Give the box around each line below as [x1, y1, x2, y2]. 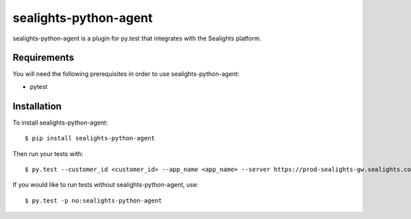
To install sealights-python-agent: [12, 118, 108, 127]
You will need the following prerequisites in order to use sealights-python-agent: [12, 70, 240, 78]
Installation [12, 100, 62, 112]
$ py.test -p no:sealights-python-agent [25, 196, 162, 205]
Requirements [12, 52, 75, 64]
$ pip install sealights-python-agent [25, 134, 155, 142]
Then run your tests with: [12, 149, 84, 157]
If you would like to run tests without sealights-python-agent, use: [12, 181, 199, 189]
